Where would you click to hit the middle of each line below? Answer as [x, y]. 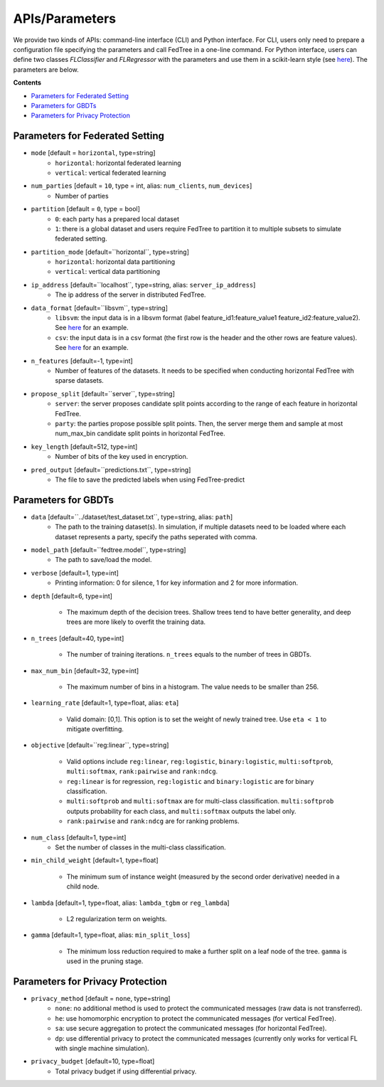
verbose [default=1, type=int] [75, 573]
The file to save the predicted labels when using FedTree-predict [150, 479]
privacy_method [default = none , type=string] [101, 998]
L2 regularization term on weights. [117, 918]
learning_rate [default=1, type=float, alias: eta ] [105, 703]
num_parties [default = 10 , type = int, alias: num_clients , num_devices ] [142, 186]
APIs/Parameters [65, 18]
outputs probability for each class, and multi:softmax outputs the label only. [181, 811]
